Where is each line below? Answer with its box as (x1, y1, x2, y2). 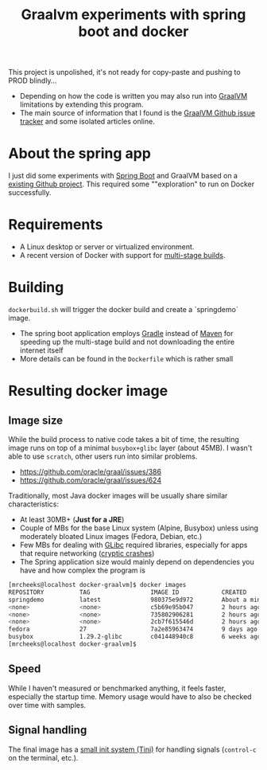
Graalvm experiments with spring (21, 6, 246, 24)
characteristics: (8, 499, 60, 509)
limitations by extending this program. (19, 100, 144, 109)
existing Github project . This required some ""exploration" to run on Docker (8, 179, 255, 189)
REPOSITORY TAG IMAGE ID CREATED (8, 588, 247, 596)
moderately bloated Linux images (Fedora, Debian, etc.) (19, 532, 203, 541)
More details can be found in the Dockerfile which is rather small (19, 354, 234, 363)
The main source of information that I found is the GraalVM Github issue (19, 108, 256, 118)
